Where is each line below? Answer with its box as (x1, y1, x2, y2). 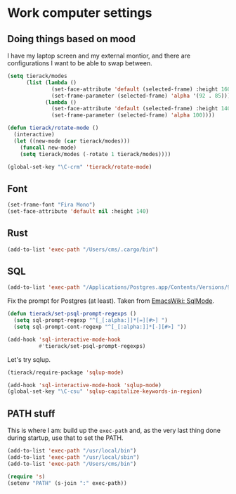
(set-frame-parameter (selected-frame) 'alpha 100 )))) (51, 112, 216, 119)
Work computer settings (7, 5, 152, 21)
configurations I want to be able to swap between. (7, 59, 152, 67)
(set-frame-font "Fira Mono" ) (7, 202, 96, 209)
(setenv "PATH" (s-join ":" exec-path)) (7, 479, 128, 486)
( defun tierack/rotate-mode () (7, 124, 99, 131)
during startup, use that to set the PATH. (7, 434, 124, 442)
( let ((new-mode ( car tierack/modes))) (13, 137, 131, 145)
